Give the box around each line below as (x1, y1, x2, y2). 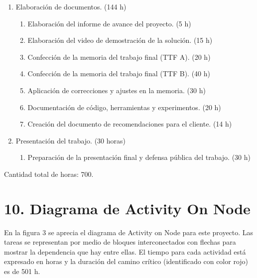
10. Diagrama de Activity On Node (4, 198, 251, 218)
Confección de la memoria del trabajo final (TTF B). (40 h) (27, 68, 211, 79)
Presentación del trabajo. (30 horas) (15, 135, 126, 145)
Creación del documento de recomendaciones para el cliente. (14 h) (27, 119, 232, 129)
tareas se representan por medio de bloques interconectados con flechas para (4, 237, 236, 247)
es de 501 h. (4, 266, 40, 277)
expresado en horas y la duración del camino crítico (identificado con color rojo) (4, 256, 249, 267)
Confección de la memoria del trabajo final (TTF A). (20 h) (27, 51, 211, 62)
